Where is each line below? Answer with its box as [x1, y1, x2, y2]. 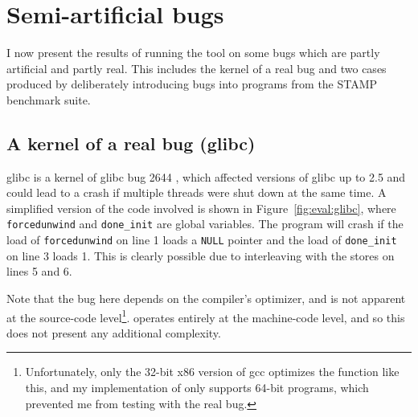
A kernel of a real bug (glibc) [6, 130, 256, 155]
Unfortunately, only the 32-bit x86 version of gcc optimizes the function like [25, 363, 400, 380]
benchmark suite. [6, 91, 91, 108]
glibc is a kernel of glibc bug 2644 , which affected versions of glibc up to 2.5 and [6, 168, 406, 185]
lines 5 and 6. [6, 263, 72, 280]
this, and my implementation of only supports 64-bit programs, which [25, 379, 369, 396]
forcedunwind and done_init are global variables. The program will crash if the [6, 215, 404, 232]
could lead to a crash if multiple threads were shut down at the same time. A [6, 184, 387, 201]
